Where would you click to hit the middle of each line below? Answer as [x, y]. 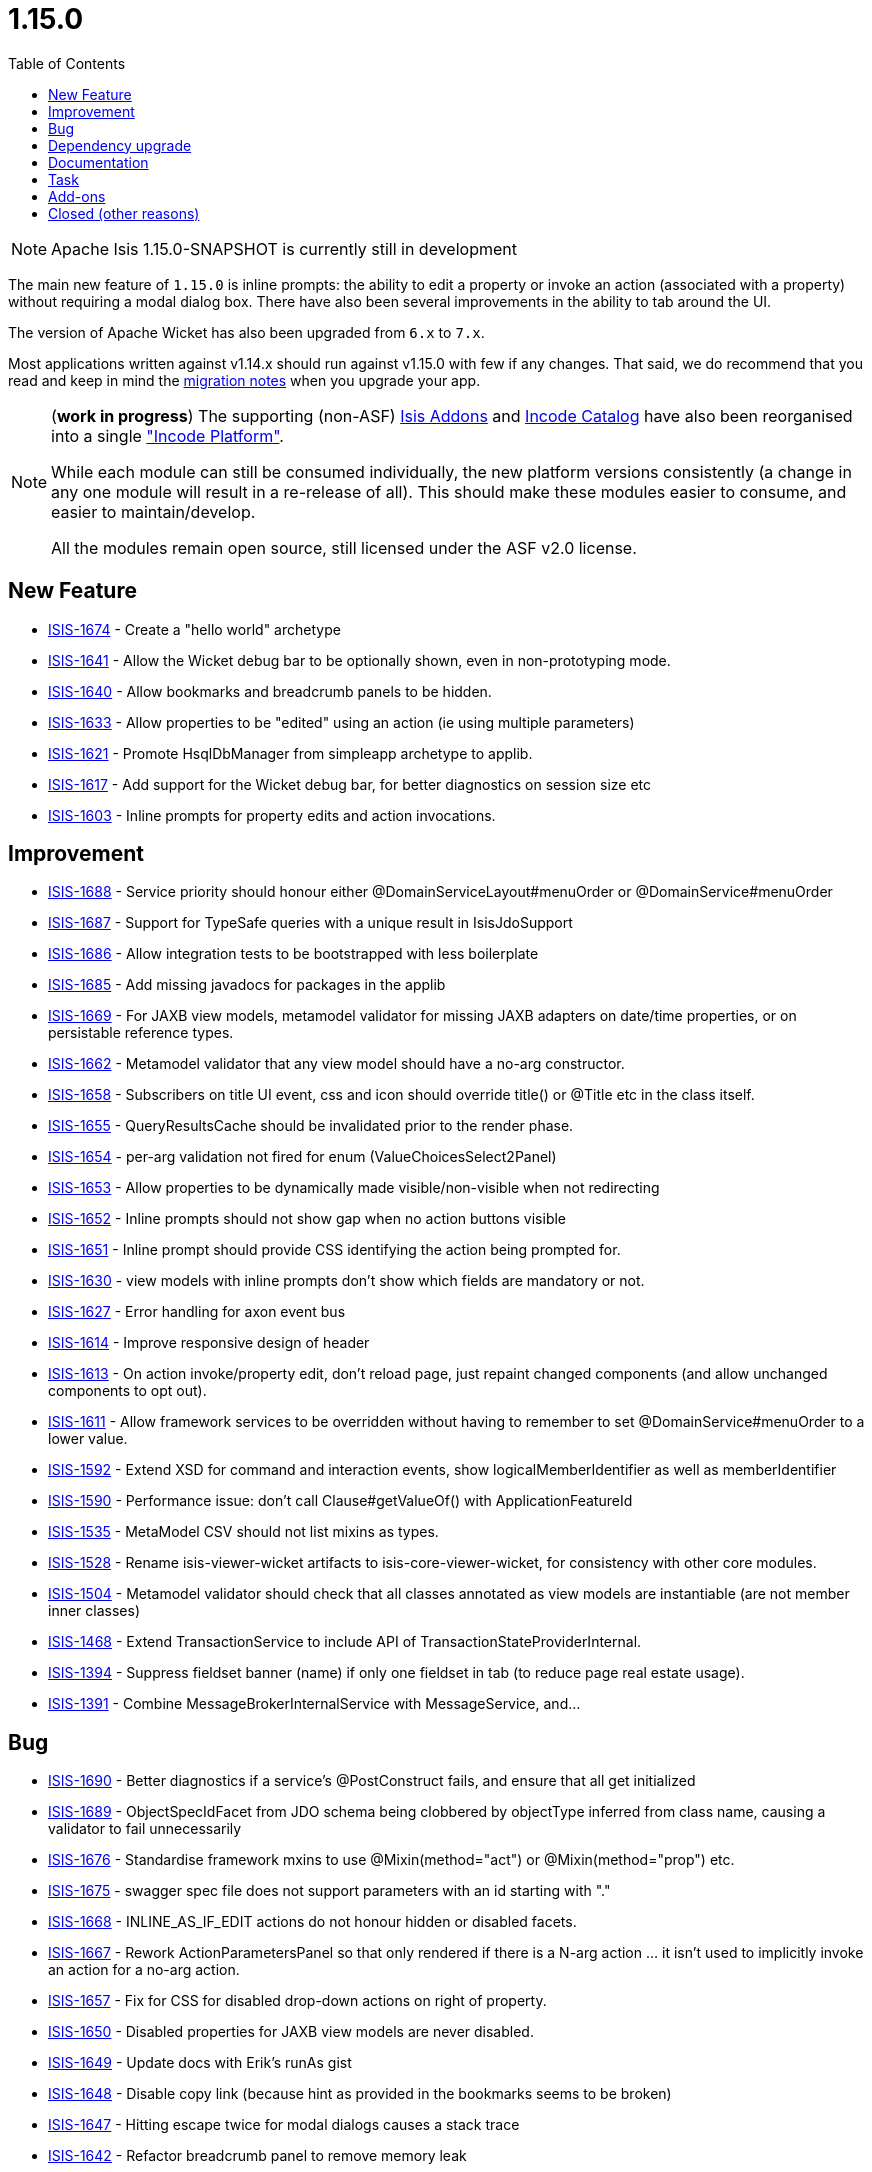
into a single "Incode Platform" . [167, 435]
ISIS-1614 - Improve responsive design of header [209, 1343]
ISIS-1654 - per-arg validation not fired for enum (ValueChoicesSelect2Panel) [302, 1157]
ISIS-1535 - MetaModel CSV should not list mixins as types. [243, 1532]
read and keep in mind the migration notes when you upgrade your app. [244, 380]
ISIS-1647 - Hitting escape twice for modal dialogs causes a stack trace [284, 2125]
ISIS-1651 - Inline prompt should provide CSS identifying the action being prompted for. [334, 1250]
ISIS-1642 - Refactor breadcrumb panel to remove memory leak [257, 2156]
